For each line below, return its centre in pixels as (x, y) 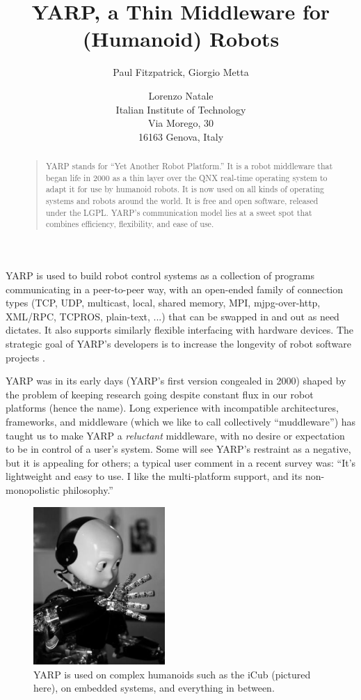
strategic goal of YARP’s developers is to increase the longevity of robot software (178, 343)
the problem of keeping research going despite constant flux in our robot (160, 394)
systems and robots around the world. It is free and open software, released (182, 201)
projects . (25, 357)
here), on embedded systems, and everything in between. (154, 688)
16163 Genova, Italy (181, 136)
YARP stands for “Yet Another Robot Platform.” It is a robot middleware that (189, 166)
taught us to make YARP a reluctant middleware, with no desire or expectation (175, 435)
